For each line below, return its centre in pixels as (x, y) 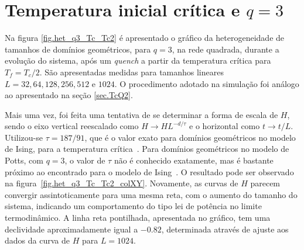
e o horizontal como (225, 126)
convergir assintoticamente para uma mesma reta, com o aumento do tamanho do (151, 194)
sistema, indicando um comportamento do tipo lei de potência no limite (133, 206)
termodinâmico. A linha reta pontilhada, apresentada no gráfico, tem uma (138, 218)
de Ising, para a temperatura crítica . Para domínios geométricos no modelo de (147, 149)
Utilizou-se (24, 137)
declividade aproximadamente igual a (71, 229)
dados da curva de (37, 240)
